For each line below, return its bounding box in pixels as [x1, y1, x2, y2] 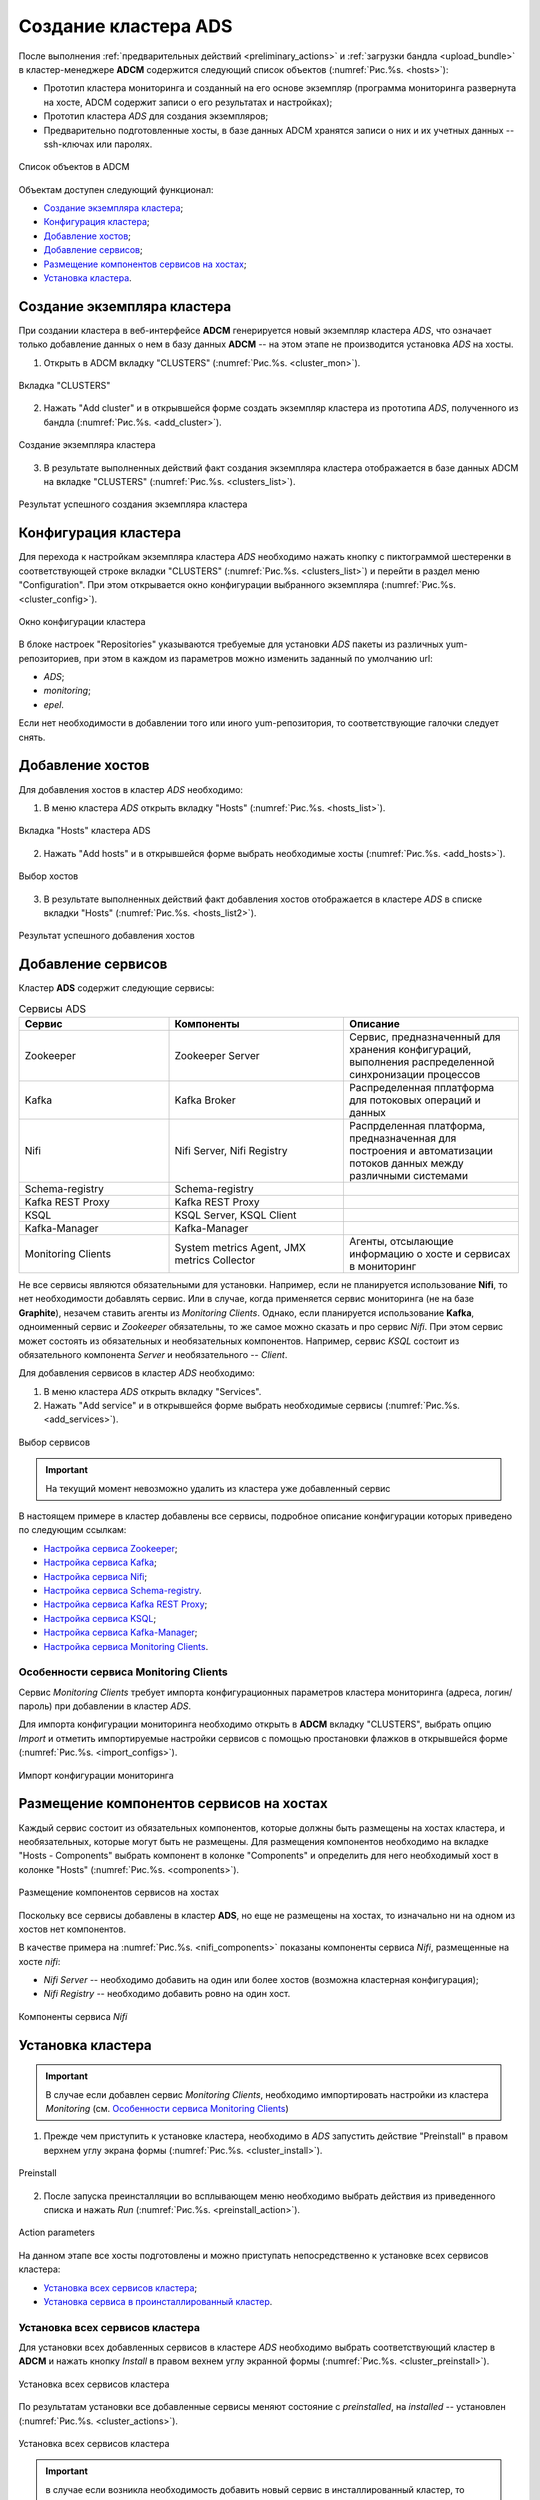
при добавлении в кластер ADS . [54, 1700, 192, 1712]
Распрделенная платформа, [349, 1118, 486, 1132]
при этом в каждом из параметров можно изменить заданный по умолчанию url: [83, 652, 434, 664]
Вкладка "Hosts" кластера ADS [18, 825, 151, 837]
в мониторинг [349, 1259, 417, 1273]
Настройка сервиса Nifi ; [43, 1570, 148, 1582]
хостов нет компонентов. [18, 1923, 127, 1935]
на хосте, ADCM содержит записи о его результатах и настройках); [43, 96, 333, 108]
